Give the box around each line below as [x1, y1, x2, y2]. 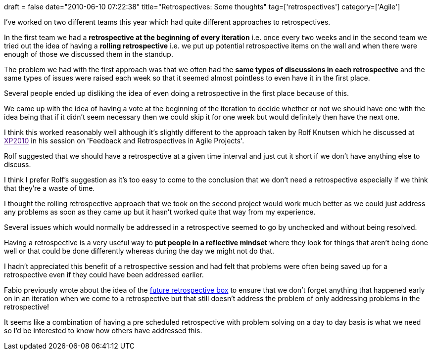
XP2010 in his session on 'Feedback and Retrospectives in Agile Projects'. [4, 136, 244, 145]
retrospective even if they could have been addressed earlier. [4, 270, 204, 279]
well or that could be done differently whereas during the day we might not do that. [4, 247, 274, 255]
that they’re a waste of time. [4, 184, 95, 192]
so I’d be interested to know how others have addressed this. [4, 326, 202, 335]
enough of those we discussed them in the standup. [4, 50, 173, 58]
